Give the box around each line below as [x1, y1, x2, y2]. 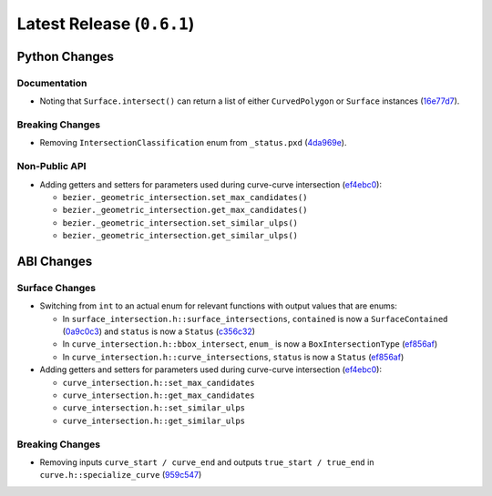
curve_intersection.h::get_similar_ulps [62, 415, 246, 426]
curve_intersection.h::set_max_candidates [62, 378, 255, 388]
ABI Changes [16, 253, 93, 268]
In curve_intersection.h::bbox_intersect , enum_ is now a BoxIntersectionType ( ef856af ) [62, 339, 438, 349]
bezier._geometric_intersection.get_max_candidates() [62, 205, 308, 216]
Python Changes [16, 48, 114, 64]
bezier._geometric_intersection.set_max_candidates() [62, 192, 308, 202]
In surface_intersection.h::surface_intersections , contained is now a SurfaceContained [62, 313, 448, 324]
